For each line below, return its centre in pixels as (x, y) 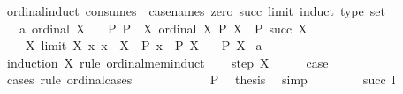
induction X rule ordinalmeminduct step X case (167, 62)
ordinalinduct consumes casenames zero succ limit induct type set (196, 11)
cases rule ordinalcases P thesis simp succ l (201, 80)
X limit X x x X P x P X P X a (144, 45)
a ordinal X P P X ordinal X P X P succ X (163, 28)
